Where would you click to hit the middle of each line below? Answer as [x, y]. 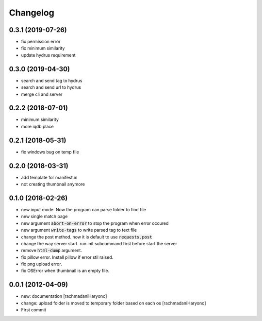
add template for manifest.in [49, 177]
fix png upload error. [42, 264]
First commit [33, 310]
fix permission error [41, 42]
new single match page [44, 217]
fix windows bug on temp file [50, 152]
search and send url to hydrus [51, 87]
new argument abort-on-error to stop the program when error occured [95, 223]
